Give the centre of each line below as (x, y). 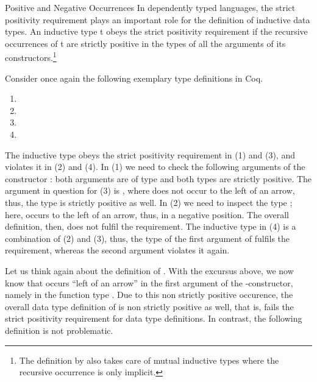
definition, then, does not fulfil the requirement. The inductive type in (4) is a (151, 226)
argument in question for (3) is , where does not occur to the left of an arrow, (150, 190)
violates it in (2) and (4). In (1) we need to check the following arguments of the (155, 167)
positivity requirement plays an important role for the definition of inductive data (158, 19)
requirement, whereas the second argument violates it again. (117, 250)
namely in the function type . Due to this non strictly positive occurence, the (149, 295)
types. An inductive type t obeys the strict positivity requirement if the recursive (156, 31)
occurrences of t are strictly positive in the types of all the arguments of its (145, 43)
